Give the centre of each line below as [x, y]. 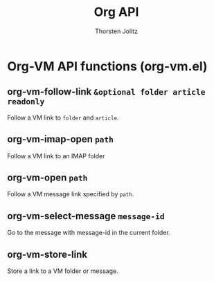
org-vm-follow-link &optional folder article [106, 92]
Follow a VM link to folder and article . [63, 117]
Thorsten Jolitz [116, 31]
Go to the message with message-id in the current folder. [89, 233]
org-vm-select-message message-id [86, 216]
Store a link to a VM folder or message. [63, 271]
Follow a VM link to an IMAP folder [56, 156]
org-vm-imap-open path [61, 139]
